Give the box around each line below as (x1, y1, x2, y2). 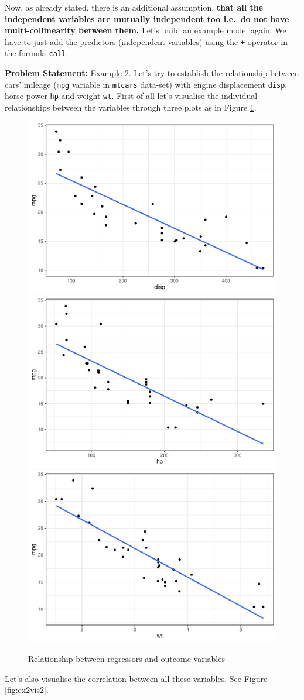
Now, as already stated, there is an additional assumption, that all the (5, 1, 264, 13)
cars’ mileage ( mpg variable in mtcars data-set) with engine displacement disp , (5, 78, 288, 90)
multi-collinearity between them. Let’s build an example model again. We (5, 24, 286, 36)
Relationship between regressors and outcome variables (28, 652, 225, 664)
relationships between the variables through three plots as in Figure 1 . (5, 101, 257, 113)
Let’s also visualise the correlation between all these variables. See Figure (5, 672, 268, 684)
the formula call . (5, 47, 69, 59)
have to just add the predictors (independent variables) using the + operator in (5, 35, 288, 47)
